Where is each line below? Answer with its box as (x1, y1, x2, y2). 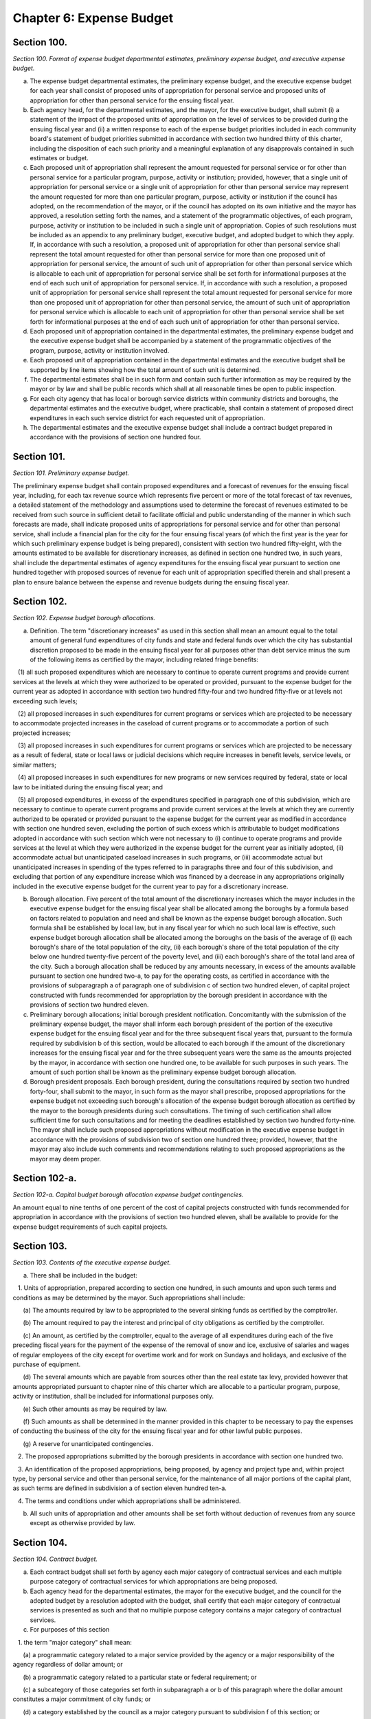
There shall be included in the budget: (30, 1271, 137, 1279)
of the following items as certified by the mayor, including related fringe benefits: (30, 655, 259, 664)
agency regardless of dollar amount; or (12, 1661, 123, 1669)
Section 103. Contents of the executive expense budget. (12, 1258, 171, 1267)
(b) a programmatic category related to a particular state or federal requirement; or (23, 1673, 257, 1681)
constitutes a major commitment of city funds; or (12, 1695, 151, 1703)
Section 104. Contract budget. (12, 1555, 98, 1564)
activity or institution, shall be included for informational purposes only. (12, 1392, 214, 1401)
